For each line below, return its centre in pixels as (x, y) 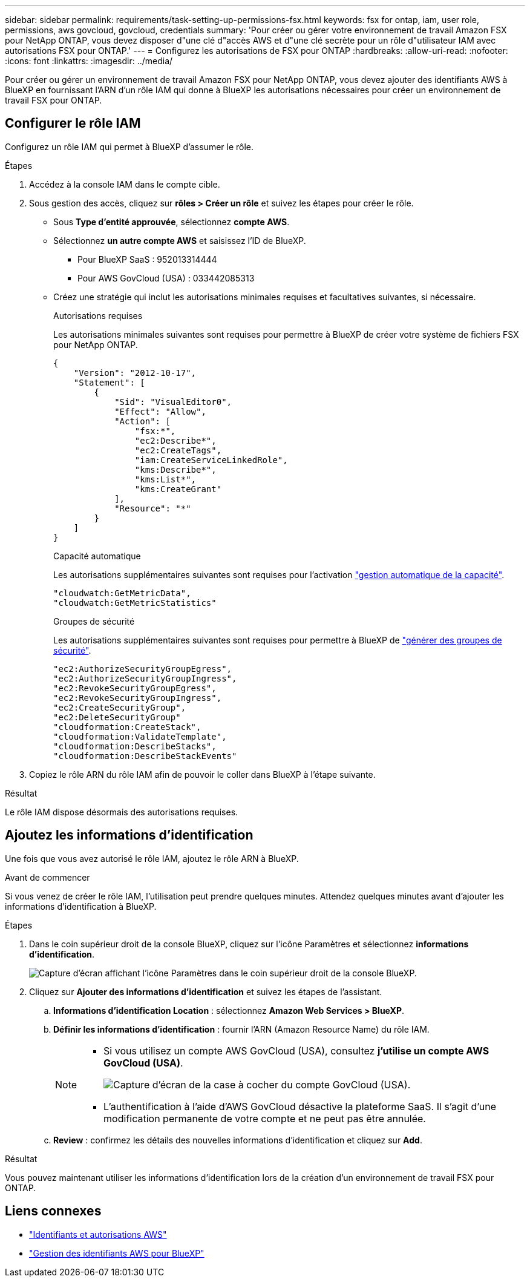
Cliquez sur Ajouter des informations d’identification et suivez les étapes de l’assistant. (206, 991)
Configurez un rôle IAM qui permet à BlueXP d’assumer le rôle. (129, 146)
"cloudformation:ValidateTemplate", (140, 736)
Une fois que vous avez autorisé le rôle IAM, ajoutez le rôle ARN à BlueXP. (152, 858)
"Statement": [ (109, 382)
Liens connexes (53, 1211)
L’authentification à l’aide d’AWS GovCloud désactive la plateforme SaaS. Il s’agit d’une (300, 1106)
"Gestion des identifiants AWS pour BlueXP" (117, 1253)
